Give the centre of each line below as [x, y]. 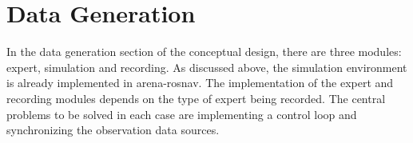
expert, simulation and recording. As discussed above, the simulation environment [207, 67]
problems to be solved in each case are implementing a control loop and [182, 114]
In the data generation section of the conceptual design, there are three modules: [204, 52]
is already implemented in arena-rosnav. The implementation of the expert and [200, 83]
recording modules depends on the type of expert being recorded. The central [196, 98]
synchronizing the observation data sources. [113, 130]
